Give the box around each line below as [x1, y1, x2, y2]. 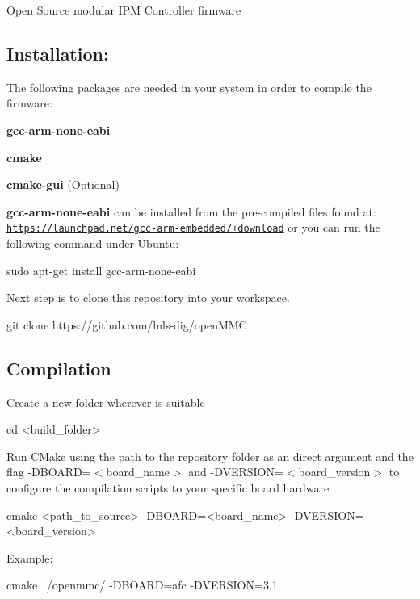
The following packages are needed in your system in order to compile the [6, 78, 372, 95]
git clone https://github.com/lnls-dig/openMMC [6, 316, 247, 333]
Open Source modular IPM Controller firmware [6, 2, 241, 18]
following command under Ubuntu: [6, 235, 179, 252]
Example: [6, 549, 53, 566]
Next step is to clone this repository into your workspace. [6, 289, 290, 306]
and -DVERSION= [188, 463, 283, 480]
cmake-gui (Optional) [6, 176, 120, 193]
